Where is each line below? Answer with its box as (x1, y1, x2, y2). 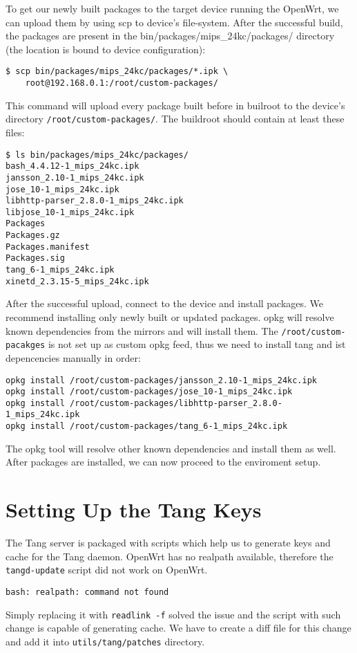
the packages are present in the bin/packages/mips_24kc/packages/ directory (6, 28, 335, 43)
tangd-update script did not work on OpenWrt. (6, 562, 208, 577)
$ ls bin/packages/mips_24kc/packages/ (6, 149, 189, 160)
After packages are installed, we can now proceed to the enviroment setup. (6, 454, 321, 469)
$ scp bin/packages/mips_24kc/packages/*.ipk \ (6, 66, 229, 77)
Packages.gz (6, 230, 60, 241)
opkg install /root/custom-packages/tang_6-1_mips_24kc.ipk (6, 421, 288, 432)
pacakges (6, 340, 46, 351)
